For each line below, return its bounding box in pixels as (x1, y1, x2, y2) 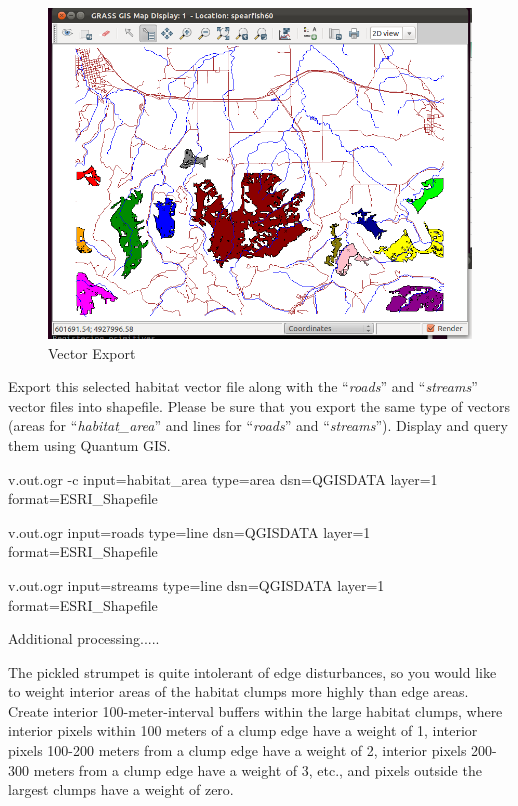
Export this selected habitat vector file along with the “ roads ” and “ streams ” (8, 376, 478, 397)
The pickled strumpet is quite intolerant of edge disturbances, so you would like (8, 661, 497, 682)
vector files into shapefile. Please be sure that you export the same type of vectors (8, 395, 511, 416)
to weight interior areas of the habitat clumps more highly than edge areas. (8, 681, 469, 702)
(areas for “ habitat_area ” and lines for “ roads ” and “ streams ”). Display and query (8, 415, 509, 436)
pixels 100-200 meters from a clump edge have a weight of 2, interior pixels (8, 740, 467, 761)
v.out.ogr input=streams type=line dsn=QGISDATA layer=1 (8, 574, 385, 595)
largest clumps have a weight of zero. (8, 779, 234, 800)
